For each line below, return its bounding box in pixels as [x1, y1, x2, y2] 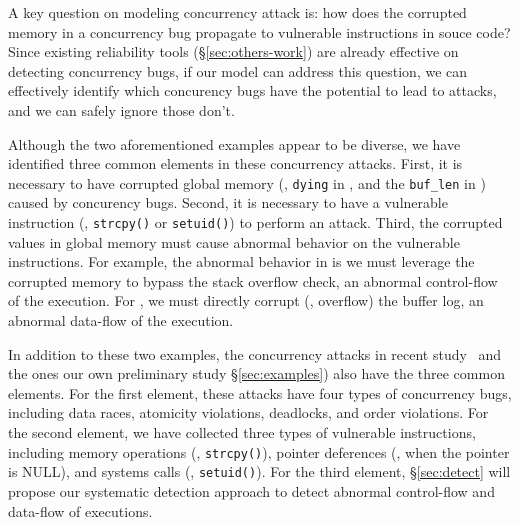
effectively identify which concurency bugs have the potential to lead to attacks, [8, 80, 497, 101]
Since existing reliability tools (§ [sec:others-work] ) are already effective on [8, 41, 459, 62]
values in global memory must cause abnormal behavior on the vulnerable [8, 231, 460, 252]
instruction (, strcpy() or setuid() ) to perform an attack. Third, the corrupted [8, 212, 503, 232]
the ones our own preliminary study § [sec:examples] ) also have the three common [8, 363, 505, 384]
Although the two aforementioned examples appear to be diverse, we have [8, 133, 461, 154]
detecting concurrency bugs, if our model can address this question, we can [8, 60, 468, 81]
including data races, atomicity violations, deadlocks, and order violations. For [8, 402, 489, 423]
